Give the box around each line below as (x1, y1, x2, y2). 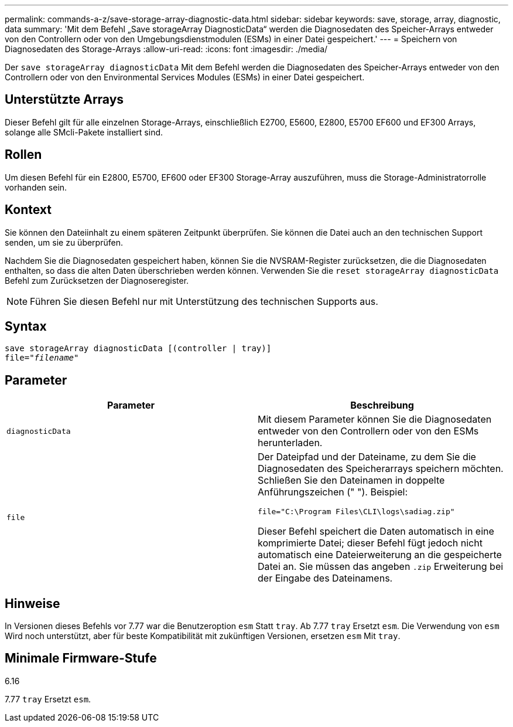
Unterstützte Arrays (5, 92, 124, 107)
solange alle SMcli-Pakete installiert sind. (5, 127, 163, 137)
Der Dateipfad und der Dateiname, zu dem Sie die (258, 451, 476, 463)
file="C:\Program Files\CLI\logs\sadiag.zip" (258, 507, 455, 517)
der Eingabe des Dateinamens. (258, 572, 393, 585)
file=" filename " (5, 353, 79, 363)
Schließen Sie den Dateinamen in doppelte (258, 474, 445, 487)
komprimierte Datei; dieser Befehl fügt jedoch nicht (258, 537, 483, 549)
